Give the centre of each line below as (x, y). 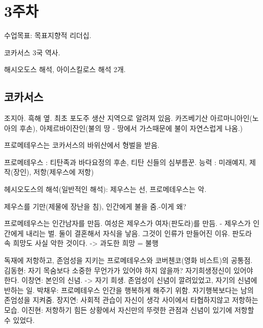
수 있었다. (20, 320)
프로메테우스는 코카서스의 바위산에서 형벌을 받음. (82, 145)
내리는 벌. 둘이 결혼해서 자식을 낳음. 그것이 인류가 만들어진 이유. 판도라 (139, 233)
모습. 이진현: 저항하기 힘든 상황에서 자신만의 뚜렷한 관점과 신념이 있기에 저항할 (129, 310)
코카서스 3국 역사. (32, 52)
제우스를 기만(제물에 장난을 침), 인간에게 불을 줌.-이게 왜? (95, 206)
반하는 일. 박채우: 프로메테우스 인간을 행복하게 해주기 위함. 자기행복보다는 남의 (129, 290)
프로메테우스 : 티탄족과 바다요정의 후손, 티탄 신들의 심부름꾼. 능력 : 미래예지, (126, 162)
